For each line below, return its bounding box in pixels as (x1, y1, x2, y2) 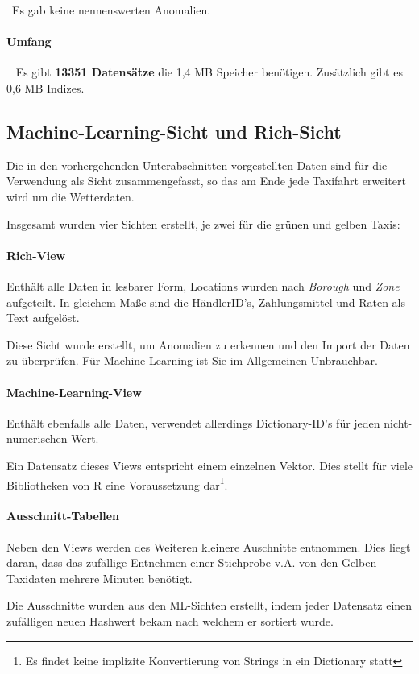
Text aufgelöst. (6, 309, 80, 326)
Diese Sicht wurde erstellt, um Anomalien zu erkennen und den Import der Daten (6, 336, 410, 353)
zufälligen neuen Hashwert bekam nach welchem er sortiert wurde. (6, 612, 334, 629)
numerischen (6, 430, 68, 447)
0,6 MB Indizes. (6, 79, 85, 96)
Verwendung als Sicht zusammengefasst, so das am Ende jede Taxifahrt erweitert (6, 172, 406, 189)
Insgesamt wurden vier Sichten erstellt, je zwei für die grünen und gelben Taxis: (6, 215, 400, 232)
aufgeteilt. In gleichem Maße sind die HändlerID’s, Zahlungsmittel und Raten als (6, 293, 406, 310)
